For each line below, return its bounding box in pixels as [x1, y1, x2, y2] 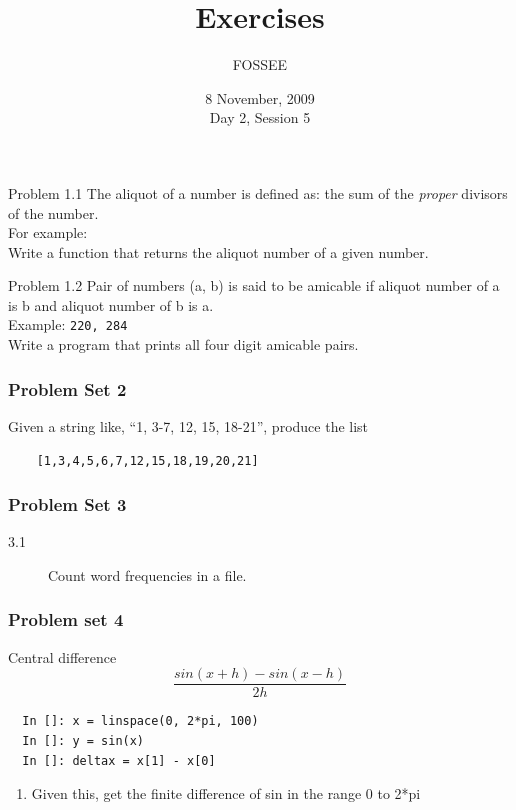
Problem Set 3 [8, 492, 127, 517]
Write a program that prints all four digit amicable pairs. [8, 334, 359, 355]
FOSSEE [232, 54, 288, 75]
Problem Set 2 [8, 376, 127, 401]
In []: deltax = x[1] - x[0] [22, 753, 216, 768]
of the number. [8, 202, 99, 223]
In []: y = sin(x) [22, 734, 145, 748]
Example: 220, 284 [8, 314, 128, 335]
